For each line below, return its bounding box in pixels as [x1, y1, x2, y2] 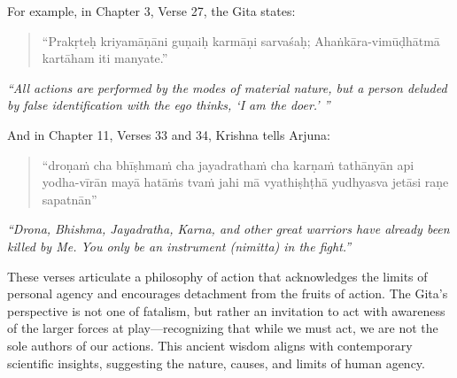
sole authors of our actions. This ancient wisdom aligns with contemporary [7, 336, 413, 354]
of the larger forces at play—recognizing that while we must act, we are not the [7, 319, 438, 337]
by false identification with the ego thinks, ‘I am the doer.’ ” [7, 96, 330, 114]
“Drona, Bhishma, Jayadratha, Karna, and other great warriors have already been [7, 220, 450, 238]
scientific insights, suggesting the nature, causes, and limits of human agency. [7, 353, 425, 372]
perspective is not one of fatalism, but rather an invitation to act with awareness [7, 301, 445, 320]
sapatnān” [42, 189, 97, 208]
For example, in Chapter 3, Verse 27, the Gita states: [7, 2, 296, 19]
